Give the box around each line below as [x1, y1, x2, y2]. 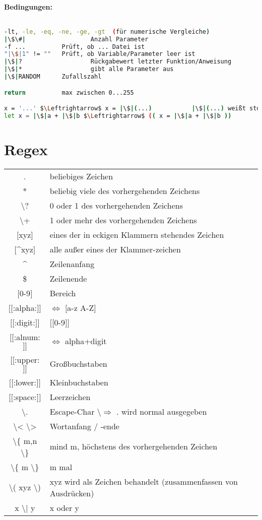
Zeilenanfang [49, 257, 95, 270]
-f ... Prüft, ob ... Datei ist [4, 43, 145, 50]
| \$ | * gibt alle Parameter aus [4, 66, 174, 73]
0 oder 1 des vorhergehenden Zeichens [49, 199, 183, 211]
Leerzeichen [49, 391, 91, 403]
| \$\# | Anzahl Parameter [4, 35, 149, 43]
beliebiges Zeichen [49, 170, 113, 182]
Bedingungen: [4, 1, 52, 12]
